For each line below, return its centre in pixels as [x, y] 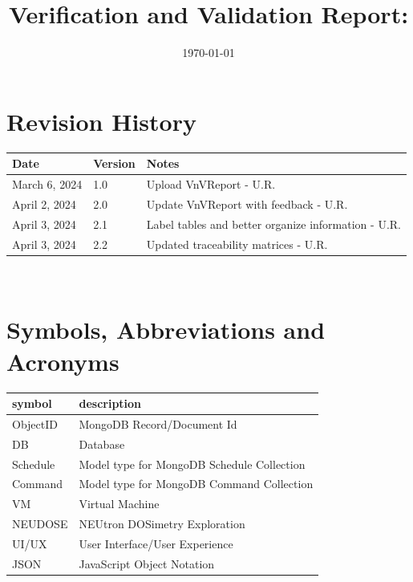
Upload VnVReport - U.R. [211, 184]
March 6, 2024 [47, 184]
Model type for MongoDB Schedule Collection [192, 464]
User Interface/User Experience [156, 543]
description [110, 403]
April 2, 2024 [44, 203]
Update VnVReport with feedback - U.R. [247, 203]
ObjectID [35, 423]
